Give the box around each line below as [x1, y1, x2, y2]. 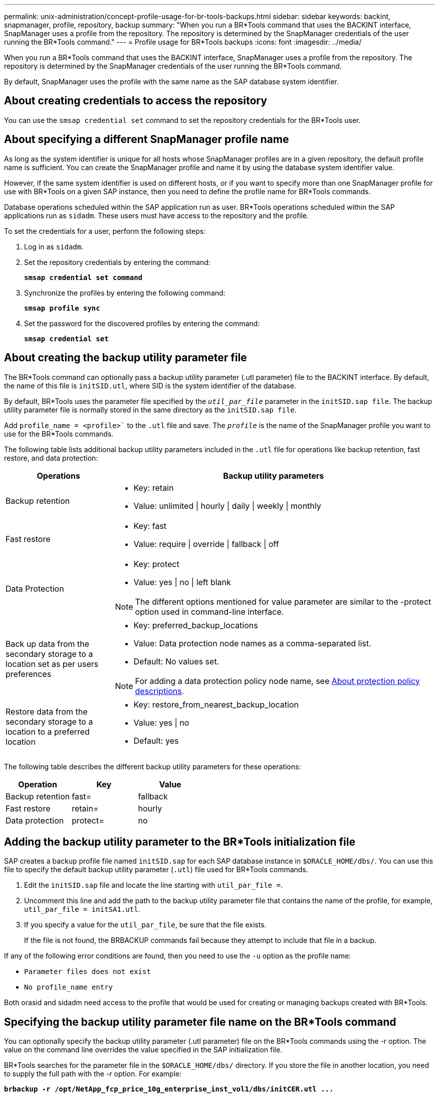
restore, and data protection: [4, 453, 98, 462]
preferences [6, 668, 52, 679]
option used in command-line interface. [135, 606, 284, 617]
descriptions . [135, 686, 184, 696]
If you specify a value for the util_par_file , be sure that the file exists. [24, 920, 267, 929]
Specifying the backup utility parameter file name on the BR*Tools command [4, 1015, 396, 1028]
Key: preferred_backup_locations [133, 620, 258, 630]
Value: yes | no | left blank [133, 577, 231, 587]
